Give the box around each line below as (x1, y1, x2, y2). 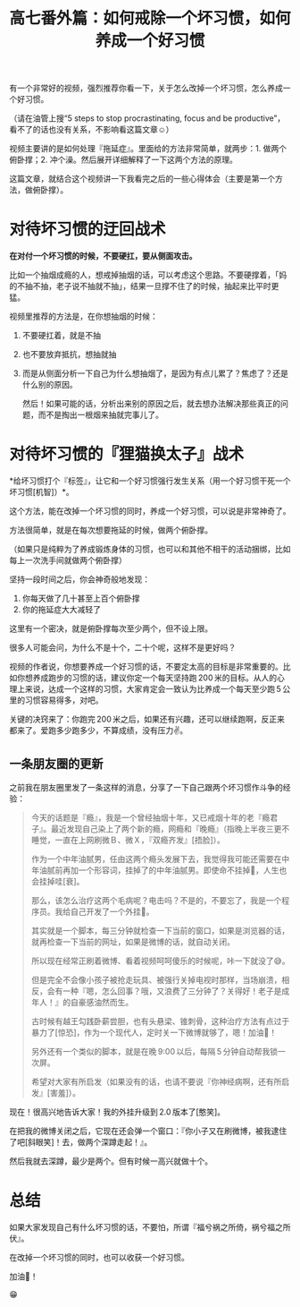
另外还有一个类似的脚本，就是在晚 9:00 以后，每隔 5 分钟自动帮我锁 (30, 1046, 279, 1056)
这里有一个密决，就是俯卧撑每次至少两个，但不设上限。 (9, 623, 212, 634)
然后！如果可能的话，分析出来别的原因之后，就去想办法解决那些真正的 (21, 398, 281, 409)
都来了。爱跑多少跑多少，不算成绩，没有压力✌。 (9, 725, 188, 736)
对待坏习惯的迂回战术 (9, 219, 167, 240)
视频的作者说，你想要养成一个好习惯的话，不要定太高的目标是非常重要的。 (9, 662, 283, 672)
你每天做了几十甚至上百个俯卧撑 (21, 593, 140, 604)
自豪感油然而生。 (70, 996, 134, 1007)
